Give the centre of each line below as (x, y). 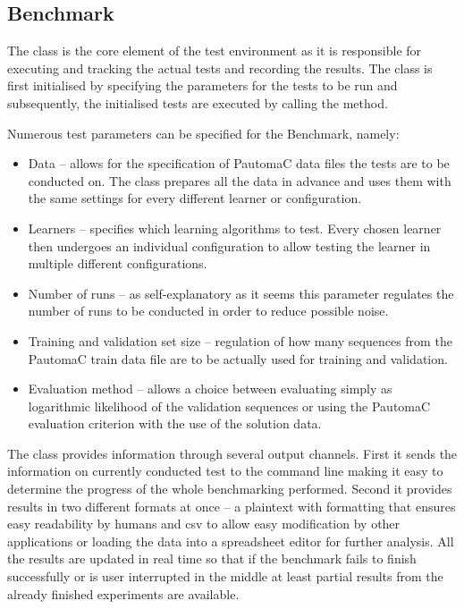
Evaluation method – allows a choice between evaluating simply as (210, 389)
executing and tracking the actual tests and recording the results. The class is (220, 68)
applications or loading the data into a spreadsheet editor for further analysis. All (231, 541)
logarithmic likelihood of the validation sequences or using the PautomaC (229, 406)
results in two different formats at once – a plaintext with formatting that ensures (232, 506)
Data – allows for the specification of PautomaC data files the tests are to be (239, 163)
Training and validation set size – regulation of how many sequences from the (240, 340)
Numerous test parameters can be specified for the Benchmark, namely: (203, 133)
